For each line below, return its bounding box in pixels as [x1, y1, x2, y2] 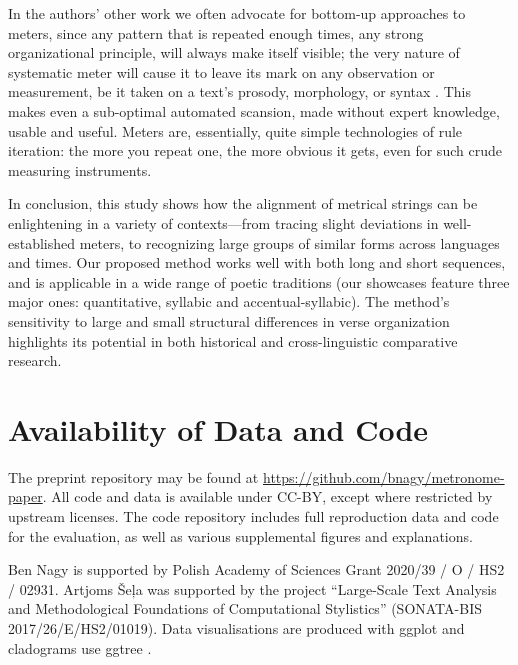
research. [8, 350, 62, 371]
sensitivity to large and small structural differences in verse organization [8, 310, 450, 331]
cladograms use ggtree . [8, 637, 152, 658]
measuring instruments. [8, 159, 152, 180]
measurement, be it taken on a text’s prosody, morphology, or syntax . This [8, 81, 471, 102]
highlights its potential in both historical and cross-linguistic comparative [8, 330, 458, 351]
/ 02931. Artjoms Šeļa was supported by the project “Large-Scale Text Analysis [8, 578, 497, 599]
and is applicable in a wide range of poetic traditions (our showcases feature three [8, 271, 510, 292]
